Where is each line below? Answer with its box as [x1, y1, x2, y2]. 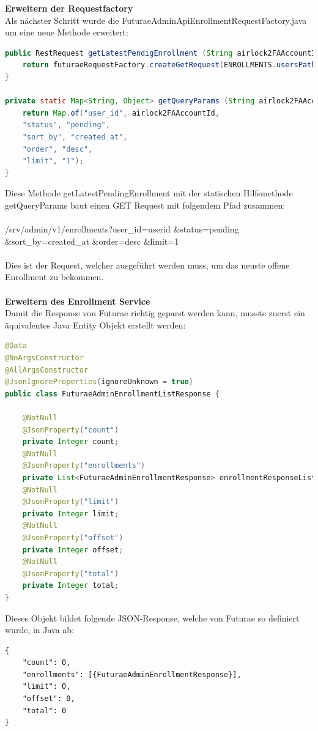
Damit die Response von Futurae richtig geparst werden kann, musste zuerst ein [5, 306, 305, 319]
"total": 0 [22, 706, 67, 715]
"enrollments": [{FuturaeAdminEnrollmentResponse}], [22, 670, 242, 679]
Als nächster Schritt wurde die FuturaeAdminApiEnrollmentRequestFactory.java [5, 13, 307, 26]
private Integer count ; [22, 437, 119, 447]
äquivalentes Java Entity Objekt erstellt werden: [5, 318, 186, 331]
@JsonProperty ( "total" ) [22, 569, 119, 578]
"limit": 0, [22, 682, 71, 691]
